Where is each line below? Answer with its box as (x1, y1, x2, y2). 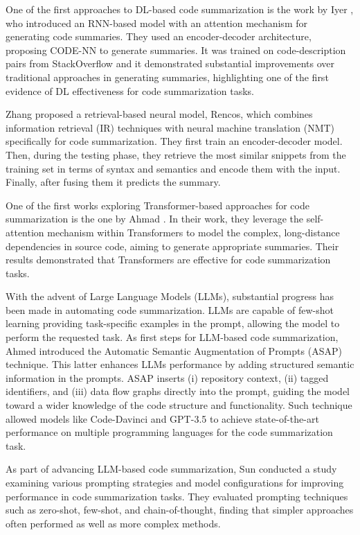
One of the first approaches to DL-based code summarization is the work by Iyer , (6, 2, 354, 16)
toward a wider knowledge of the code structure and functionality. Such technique (6, 398, 352, 412)
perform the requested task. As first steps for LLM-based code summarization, (6, 330, 339, 344)
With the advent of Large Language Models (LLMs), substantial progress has (6, 289, 334, 304)
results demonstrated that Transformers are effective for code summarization (6, 252, 331, 267)
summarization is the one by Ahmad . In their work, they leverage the (6, 211, 304, 226)
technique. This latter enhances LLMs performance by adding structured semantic (6, 357, 354, 371)
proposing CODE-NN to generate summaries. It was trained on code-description (6, 42, 346, 57)
